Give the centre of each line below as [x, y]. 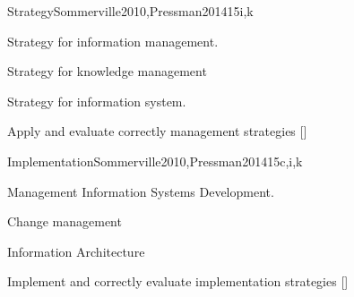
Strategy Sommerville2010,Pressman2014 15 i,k [130, 11]
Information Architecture [76, 251]
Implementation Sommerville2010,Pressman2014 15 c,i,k [155, 161]
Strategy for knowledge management [107, 71]
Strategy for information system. [97, 101]
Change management [65, 221]
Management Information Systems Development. [141, 191]
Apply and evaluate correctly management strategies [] [157, 131]
